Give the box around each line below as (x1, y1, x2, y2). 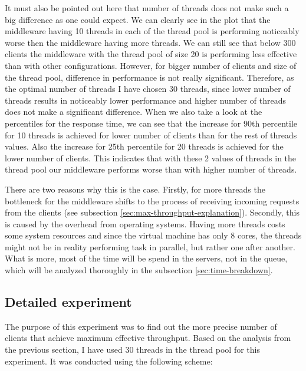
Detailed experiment (5, 293, 132, 311)
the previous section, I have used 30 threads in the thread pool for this (5, 343, 260, 356)
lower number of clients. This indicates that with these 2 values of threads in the (5, 151, 297, 164)
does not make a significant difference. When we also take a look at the (5, 105, 262, 118)
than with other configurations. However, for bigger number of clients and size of (5, 59, 297, 71)
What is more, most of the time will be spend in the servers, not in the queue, (5, 252, 288, 264)
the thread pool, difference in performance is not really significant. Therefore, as (5, 71, 294, 83)
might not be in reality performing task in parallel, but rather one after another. (5, 240, 295, 253)
